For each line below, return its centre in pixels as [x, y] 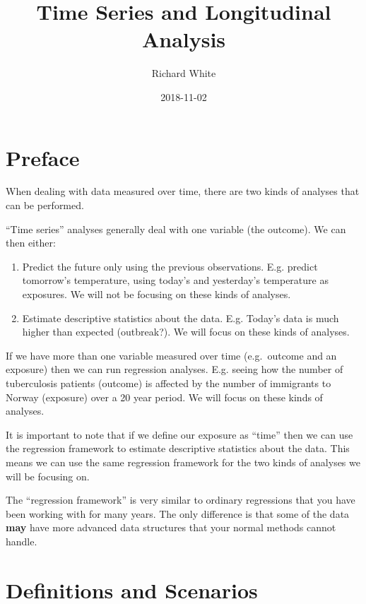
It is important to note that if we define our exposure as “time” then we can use [179, 434]
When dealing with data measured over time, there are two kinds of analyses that [183, 191]
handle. [22, 541]
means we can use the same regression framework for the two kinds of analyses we [183, 462]
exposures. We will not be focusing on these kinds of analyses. [157, 294]
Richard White [184, 73]
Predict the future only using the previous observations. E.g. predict [170, 266]
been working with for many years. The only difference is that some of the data [178, 513]
